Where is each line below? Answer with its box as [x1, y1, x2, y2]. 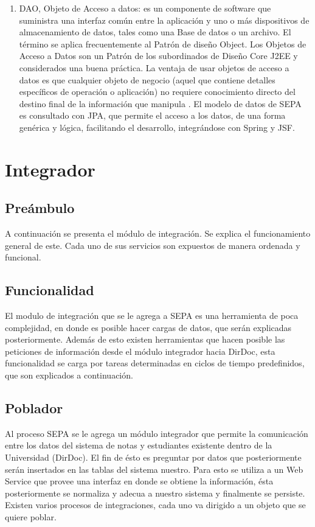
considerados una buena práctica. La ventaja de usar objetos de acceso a [19, 61, 289, 74]
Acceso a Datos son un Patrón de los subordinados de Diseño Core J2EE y [19, 49, 298, 62]
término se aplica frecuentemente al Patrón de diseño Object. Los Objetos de [19, 37, 306, 50]
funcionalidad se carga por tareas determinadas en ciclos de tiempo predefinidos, [5, 357, 305, 369]
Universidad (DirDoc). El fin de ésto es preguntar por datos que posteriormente [5, 451, 302, 464]
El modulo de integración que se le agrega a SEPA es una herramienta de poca [5, 309, 299, 322]
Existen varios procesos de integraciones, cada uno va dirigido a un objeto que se [5, 498, 306, 511]
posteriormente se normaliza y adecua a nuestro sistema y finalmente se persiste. [5, 486, 305, 499]
